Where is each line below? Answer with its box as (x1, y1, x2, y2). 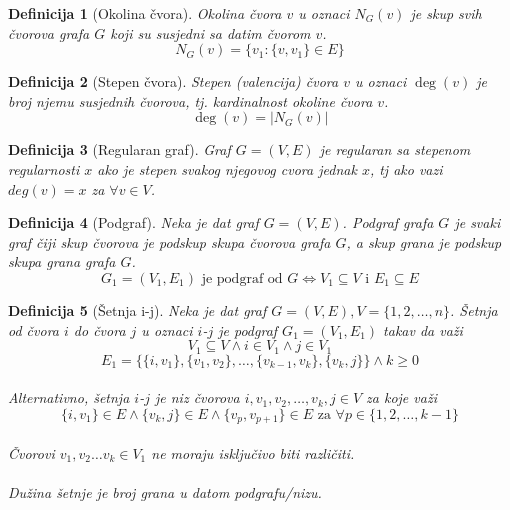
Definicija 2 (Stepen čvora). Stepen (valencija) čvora (8, 71, 339, 92)
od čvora (8, 319, 59, 340)
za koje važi (366, 387, 437, 408)
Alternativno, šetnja (8, 387, 130, 408)
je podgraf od (201, 271, 283, 286)
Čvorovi (8, 442, 55, 463)
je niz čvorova (154, 387, 240, 408)
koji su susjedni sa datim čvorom (110, 22, 311, 43)
